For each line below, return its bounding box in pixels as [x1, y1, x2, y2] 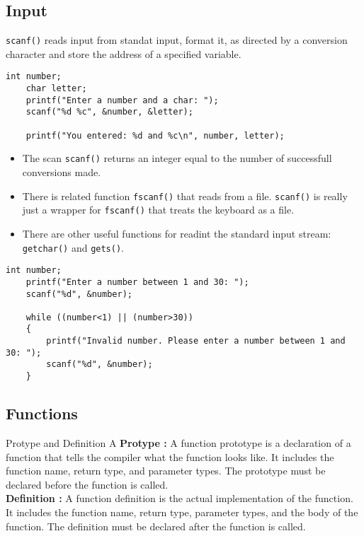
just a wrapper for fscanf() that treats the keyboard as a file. [22, 202, 295, 217]
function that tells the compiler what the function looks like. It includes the [6, 449, 334, 464]
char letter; [25, 83, 87, 94]
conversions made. [22, 165, 101, 180]
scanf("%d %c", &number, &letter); [25, 107, 193, 117]
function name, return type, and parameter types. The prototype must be [6, 463, 326, 478]
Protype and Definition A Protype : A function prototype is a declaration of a [6, 435, 351, 450]
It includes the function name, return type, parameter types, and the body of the [6, 504, 358, 519]
